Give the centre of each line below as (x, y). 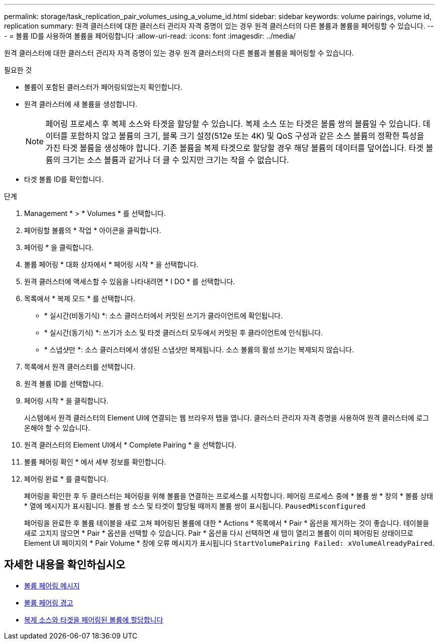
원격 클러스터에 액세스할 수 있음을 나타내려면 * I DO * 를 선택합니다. (130, 281)
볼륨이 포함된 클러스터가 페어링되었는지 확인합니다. (103, 87)
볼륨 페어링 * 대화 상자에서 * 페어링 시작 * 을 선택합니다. (111, 264)
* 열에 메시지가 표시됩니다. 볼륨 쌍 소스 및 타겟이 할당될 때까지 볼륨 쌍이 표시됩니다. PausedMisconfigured (195, 506)
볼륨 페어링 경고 (49, 602)
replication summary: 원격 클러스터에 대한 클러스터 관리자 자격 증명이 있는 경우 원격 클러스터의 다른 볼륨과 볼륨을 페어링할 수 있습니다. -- (219, 26)
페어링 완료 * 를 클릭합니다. (66, 479)
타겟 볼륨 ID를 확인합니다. (64, 179)
